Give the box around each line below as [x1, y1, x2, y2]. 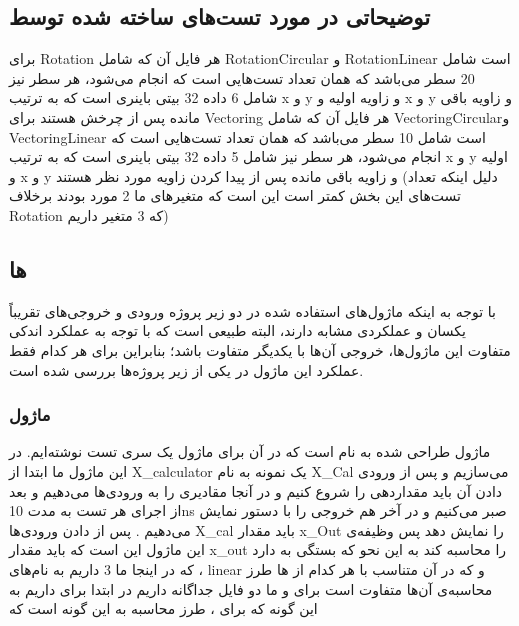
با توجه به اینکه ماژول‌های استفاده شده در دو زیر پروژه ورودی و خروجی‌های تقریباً [9, 300, 496, 321]
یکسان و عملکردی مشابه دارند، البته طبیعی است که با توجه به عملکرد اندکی [9, 320, 466, 341]
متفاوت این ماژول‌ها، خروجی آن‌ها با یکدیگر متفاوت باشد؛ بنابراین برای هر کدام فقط [9, 339, 511, 360]
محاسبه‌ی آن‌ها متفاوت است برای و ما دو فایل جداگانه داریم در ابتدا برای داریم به [9, 578, 493, 599]
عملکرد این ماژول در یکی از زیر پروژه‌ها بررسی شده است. [9, 359, 364, 380]
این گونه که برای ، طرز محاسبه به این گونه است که [9, 598, 318, 619]
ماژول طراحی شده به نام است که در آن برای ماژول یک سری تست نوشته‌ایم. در [9, 441, 491, 462]
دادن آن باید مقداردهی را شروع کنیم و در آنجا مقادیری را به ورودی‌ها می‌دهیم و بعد [9, 480, 503, 501]
